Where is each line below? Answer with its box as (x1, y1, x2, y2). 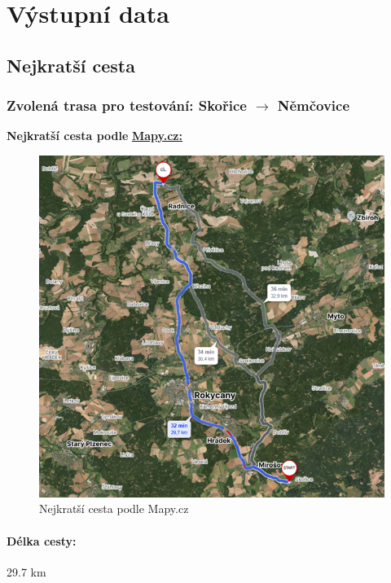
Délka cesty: (7, 532, 77, 549)
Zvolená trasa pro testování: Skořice (7, 95, 247, 116)
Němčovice (277, 95, 350, 116)
